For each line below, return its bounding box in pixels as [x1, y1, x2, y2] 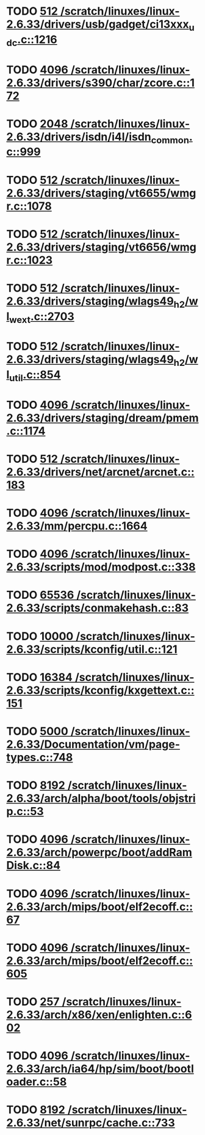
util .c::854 [9, 368, 61, 384]
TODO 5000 [6, 724, 68, 738]
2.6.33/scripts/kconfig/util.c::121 [6, 642, 178, 656]
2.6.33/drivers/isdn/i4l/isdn [6, 130, 151, 143]
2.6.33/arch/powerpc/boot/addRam [6, 846, 192, 859]
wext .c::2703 [9, 309, 74, 325]
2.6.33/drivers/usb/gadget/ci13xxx [6, 17, 189, 31]
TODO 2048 [6, 116, 68, 131]
